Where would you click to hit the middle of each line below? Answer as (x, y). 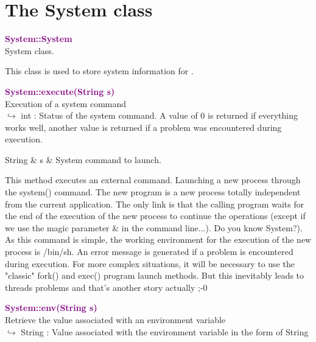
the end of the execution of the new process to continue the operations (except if (155, 216)
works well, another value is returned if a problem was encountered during (143, 127)
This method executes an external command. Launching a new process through (153, 180)
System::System (39, 39)
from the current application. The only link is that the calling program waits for (155, 204)
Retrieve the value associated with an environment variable (115, 319)
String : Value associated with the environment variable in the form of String (165, 331)
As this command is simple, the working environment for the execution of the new (158, 239)
